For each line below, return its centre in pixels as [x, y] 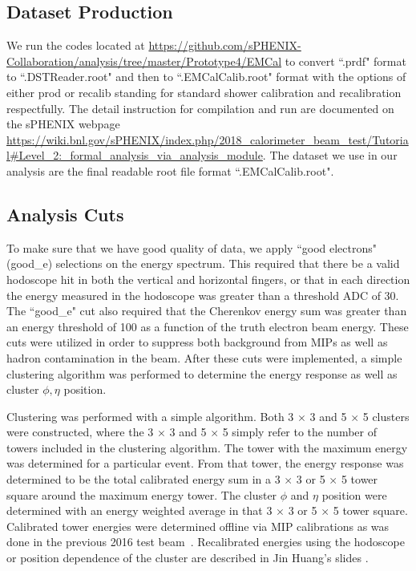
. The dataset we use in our [330, 155]
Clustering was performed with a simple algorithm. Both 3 [150, 416]
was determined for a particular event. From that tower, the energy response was [205, 463]
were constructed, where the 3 [80, 432]
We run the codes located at [76, 45]
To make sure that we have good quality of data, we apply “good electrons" [192, 247]
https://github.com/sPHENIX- [225, 45]
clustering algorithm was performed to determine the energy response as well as [202, 373]
